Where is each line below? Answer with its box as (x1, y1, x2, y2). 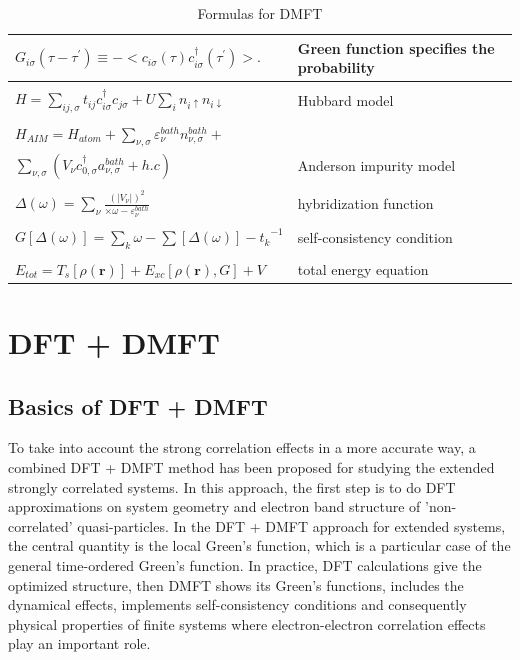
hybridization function (297, 192, 434, 213)
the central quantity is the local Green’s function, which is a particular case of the (8, 535, 511, 556)
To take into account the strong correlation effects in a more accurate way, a (8, 437, 476, 458)
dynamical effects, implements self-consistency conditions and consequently (8, 594, 467, 615)
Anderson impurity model (297, 155, 456, 176)
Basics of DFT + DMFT (8, 390, 268, 421)
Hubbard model (297, 90, 394, 111)
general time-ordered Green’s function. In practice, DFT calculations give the (8, 554, 482, 575)
